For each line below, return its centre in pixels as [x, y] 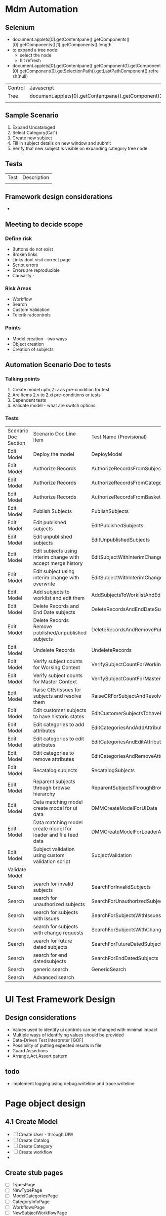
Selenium [20, 28]
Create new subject [32, 138]
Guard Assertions [30, 1050]
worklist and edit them [59, 598]
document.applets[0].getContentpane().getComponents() [71, 39]
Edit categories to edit [59, 738]
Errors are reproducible [36, 270]
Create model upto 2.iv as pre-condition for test [61, 390]
